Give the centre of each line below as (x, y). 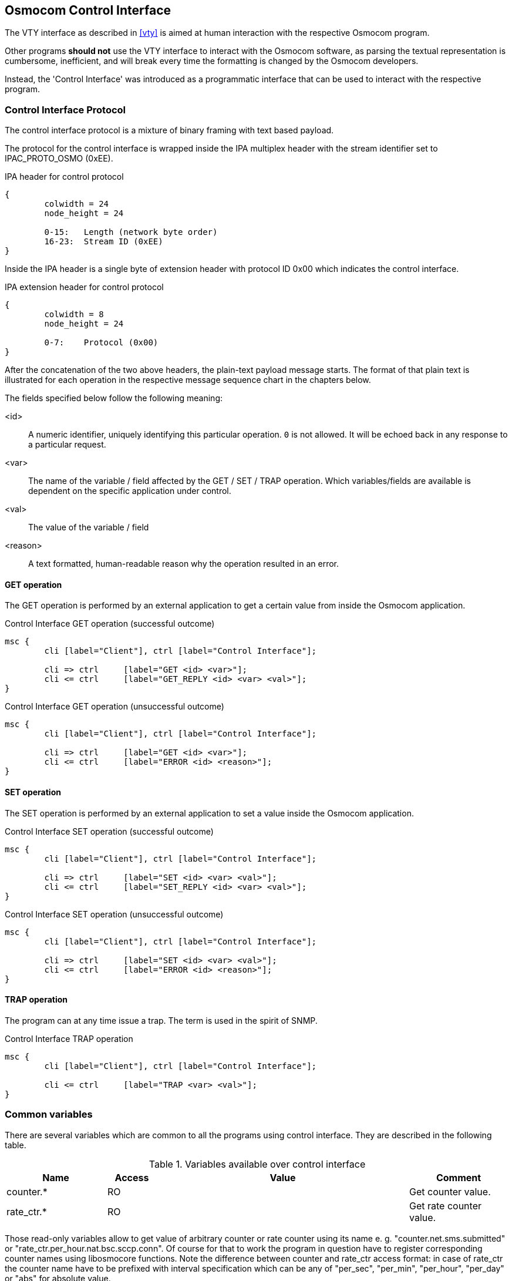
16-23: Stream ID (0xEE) (104, 242)
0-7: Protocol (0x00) (101, 343)
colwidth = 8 (74, 315)
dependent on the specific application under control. (130, 491)
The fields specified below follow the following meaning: (114, 398)
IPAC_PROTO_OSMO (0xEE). (59, 159)
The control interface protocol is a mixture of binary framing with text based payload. (169, 130)
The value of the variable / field (89, 527)
